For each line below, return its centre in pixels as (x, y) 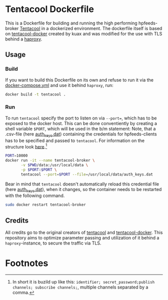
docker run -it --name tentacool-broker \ (50, 160)
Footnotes (27, 263)
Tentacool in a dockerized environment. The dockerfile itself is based (91, 28)
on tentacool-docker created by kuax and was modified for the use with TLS (84, 33)
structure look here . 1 (26, 146)
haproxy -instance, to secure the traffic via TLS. (53, 243)
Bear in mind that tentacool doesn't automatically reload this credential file (82, 184)
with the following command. (35, 195)
